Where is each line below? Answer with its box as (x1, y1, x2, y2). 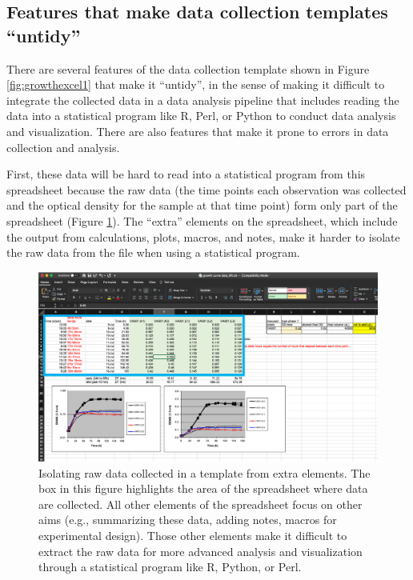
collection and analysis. (6, 138, 120, 155)
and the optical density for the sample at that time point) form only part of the (6, 197, 398, 214)
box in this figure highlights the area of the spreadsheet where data (38, 480, 368, 497)
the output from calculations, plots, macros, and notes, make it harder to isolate (6, 228, 400, 245)
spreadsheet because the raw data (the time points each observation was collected (6, 181, 407, 198)
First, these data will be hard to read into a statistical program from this (6, 166, 366, 182)
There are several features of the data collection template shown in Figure (6, 60, 370, 77)
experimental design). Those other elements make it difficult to (38, 526, 347, 543)
